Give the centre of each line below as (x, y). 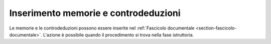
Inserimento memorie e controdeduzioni (95, 13)
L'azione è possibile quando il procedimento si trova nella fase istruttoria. (118, 34)
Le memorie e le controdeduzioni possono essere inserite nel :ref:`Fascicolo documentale (102, 28)
